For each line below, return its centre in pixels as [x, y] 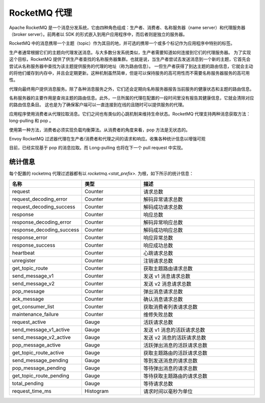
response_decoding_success [46, 230]
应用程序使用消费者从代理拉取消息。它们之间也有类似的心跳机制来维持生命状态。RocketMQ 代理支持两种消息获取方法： [130, 114]
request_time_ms [32, 391]
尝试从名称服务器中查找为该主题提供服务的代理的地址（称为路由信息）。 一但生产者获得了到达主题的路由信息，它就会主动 [131, 66]
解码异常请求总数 [163, 199]
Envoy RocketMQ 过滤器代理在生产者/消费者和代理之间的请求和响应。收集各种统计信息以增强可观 [107, 139]
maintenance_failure [35, 314]
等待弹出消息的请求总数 [170, 368]
